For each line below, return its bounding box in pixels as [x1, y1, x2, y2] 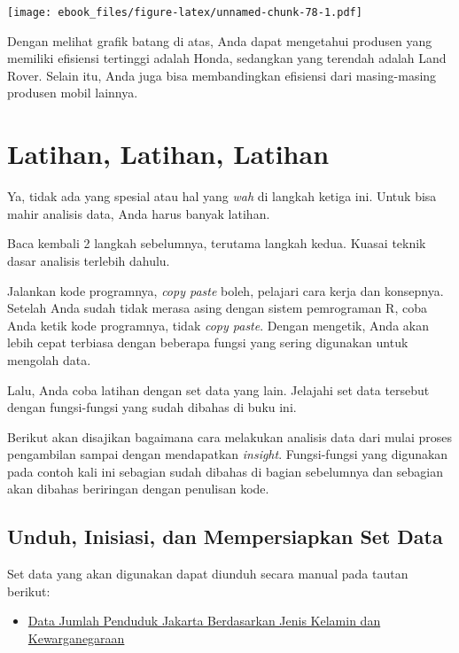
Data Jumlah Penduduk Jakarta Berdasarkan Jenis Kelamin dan [27, 611, 381, 630]
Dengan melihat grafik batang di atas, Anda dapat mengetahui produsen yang [7, 31, 432, 50]
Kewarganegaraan [27, 629, 125, 648]
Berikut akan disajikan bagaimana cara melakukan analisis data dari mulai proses [7, 427, 453, 446]
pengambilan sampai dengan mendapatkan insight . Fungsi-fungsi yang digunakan [7, 445, 448, 463]
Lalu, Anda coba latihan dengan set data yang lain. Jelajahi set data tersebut [7, 380, 430, 399]
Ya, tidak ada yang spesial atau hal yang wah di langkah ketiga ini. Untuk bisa [7, 187, 437, 206]
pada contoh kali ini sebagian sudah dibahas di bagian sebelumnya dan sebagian [7, 462, 443, 480]
